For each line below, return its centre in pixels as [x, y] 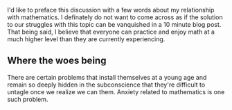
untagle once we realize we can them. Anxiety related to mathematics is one [116, 91]
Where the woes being [57, 61]
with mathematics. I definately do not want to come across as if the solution [115, 17]
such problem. [28, 99]
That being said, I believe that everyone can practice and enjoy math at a [111, 32]
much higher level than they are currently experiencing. [86, 39]
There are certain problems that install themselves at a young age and [107, 77]
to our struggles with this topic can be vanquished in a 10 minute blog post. [114, 24]
